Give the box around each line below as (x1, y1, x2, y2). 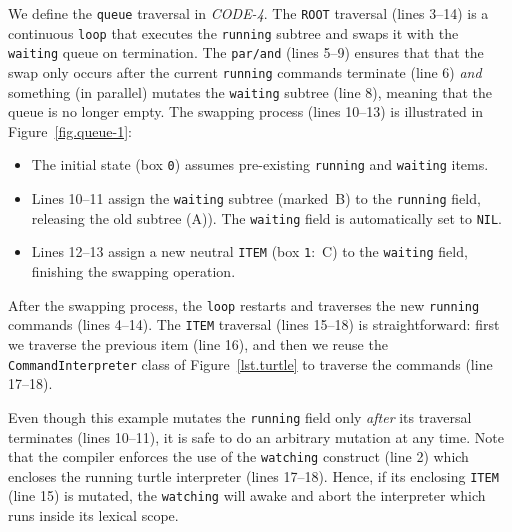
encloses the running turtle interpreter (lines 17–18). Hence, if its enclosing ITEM (8, 465, 499, 486)
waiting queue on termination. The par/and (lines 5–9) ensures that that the (8, 42, 484, 63)
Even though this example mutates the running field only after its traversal (8, 406, 472, 427)
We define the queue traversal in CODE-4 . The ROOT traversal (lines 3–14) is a (8, 3, 489, 23)
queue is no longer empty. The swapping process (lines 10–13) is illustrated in (8, 101, 484, 122)
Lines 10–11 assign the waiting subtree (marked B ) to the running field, (31, 188, 481, 209)
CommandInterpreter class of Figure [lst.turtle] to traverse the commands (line (8, 353, 493, 374)
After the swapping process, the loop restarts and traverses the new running (8, 294, 480, 315)
